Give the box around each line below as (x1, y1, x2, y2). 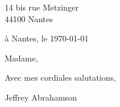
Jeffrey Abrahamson (5, 91, 77, 103)
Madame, (5, 51, 38, 64)
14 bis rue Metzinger (5, 1, 79, 13)
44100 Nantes (5, 12, 53, 25)
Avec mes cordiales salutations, (5, 71, 116, 84)
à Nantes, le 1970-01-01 (5, 32, 89, 44)
